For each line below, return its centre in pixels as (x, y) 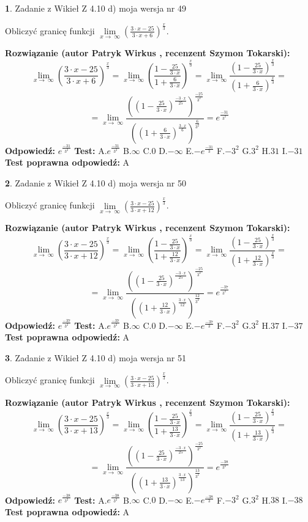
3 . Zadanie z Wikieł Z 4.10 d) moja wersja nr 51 (96, 357)
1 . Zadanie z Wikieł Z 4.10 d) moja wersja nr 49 (96, 8)
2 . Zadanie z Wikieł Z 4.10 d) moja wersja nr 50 (96, 182)
